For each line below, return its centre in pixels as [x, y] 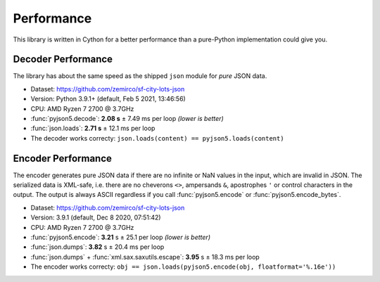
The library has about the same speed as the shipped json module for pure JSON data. [140, 76]
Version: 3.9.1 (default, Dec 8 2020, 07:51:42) [96, 217]
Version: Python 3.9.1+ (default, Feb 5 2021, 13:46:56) [108, 99]
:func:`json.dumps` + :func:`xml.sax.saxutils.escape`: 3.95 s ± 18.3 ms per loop [145, 257]
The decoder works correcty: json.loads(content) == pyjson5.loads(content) [157, 138]
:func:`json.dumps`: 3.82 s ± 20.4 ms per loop [97, 247]
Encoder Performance [63, 158]
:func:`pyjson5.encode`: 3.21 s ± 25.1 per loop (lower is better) [121, 237]
